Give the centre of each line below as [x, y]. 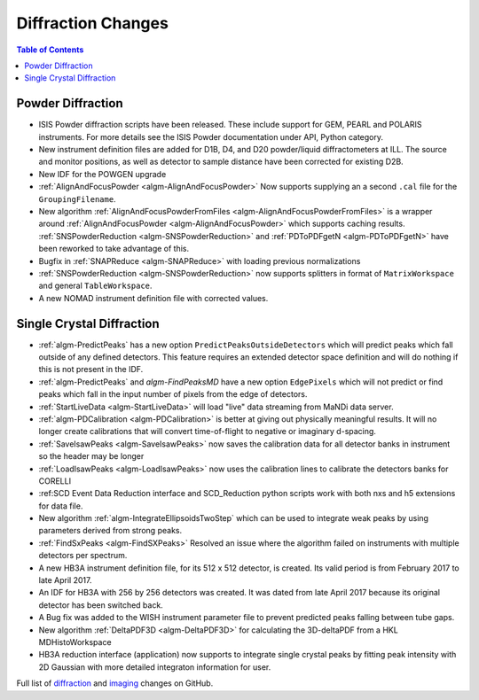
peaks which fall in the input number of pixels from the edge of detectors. [173, 394]
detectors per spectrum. [83, 556]
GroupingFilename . [77, 198]
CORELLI [55, 481]
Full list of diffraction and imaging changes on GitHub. [115, 683]
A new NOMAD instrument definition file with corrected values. [153, 298]
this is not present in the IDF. [91, 369]
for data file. [61, 506]
